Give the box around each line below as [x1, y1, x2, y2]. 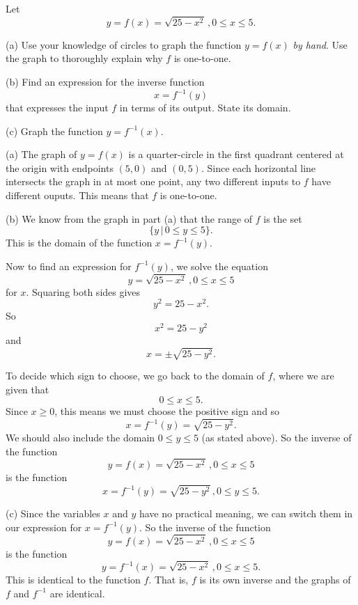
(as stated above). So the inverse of [201, 430, 352, 445]
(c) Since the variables [6, 506, 100, 521]
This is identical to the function [6, 572, 141, 587]
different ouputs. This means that [6, 188, 149, 203]
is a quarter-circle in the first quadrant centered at [128, 147, 344, 162]
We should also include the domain [6, 430, 155, 445]
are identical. [49, 586, 105, 600]
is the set [263, 211, 302, 226]
